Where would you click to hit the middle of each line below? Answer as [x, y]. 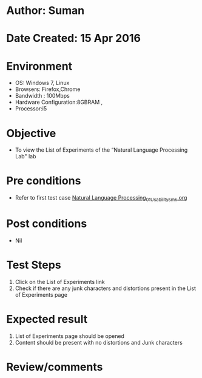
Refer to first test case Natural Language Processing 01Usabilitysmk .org [101, 198]
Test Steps [34, 265]
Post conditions [47, 224]
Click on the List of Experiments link [60, 282]
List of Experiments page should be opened [69, 336]
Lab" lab [25, 157]
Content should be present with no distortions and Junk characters [99, 342]
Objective [31, 133]
